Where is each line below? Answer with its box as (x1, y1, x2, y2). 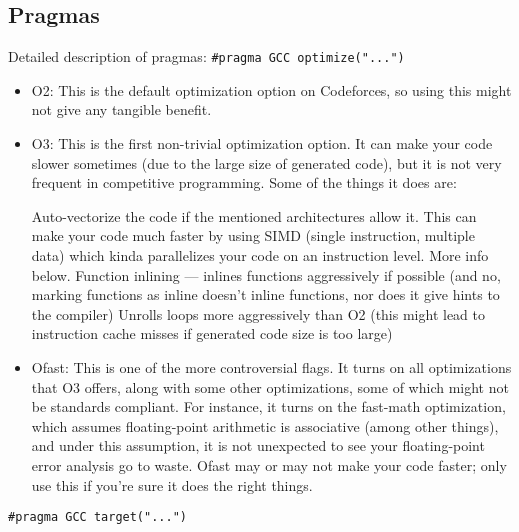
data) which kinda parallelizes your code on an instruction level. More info (31, 245, 489, 266)
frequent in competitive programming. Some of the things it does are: (31, 172, 457, 193)
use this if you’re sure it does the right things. (31, 474, 313, 495)
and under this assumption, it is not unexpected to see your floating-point (31, 435, 485, 456)
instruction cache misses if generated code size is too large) (31, 323, 393, 344)
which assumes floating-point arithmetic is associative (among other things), (31, 415, 499, 436)
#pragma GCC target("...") (8, 510, 187, 525)
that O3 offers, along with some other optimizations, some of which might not (31, 376, 509, 397)
